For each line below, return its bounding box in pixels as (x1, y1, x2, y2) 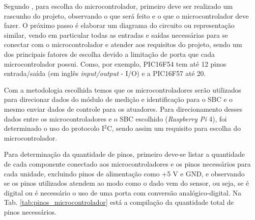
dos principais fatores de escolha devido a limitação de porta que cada (4, 49, 215, 59)
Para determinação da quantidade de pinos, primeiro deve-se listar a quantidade (4, 149, 245, 159)
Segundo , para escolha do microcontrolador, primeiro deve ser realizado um (4, 1, 233, 11)
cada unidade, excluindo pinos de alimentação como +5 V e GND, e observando (4, 168, 245, 178)
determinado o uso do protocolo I (4, 123, 104, 133)
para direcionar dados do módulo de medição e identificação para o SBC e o (4, 94, 233, 104)
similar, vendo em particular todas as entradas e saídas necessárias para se (4, 29, 228, 40)
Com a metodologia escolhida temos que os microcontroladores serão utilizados (4, 84, 241, 95)
